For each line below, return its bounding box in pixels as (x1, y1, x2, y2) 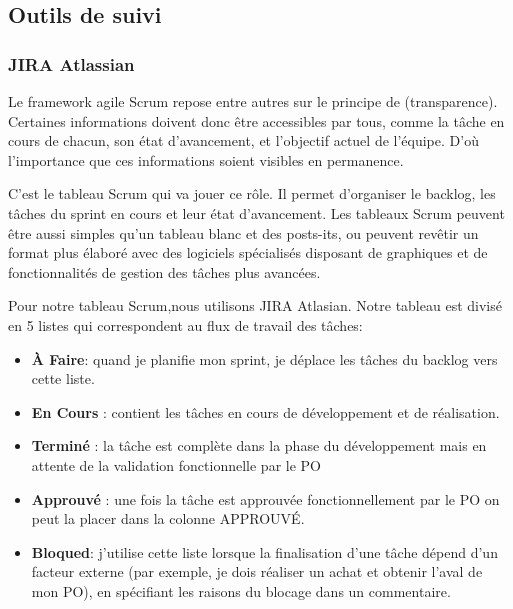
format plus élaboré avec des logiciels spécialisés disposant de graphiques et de (8, 242, 488, 263)
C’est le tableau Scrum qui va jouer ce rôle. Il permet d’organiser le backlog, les (8, 183, 496, 204)
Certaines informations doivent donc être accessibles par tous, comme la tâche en (8, 110, 505, 131)
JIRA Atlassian (8, 51, 135, 76)
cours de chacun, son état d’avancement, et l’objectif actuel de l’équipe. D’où (8, 130, 479, 151)
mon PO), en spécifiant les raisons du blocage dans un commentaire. (31, 580, 451, 601)
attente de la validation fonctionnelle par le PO (31, 454, 321, 475)
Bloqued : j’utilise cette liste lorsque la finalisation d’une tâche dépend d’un (31, 541, 498, 562)
